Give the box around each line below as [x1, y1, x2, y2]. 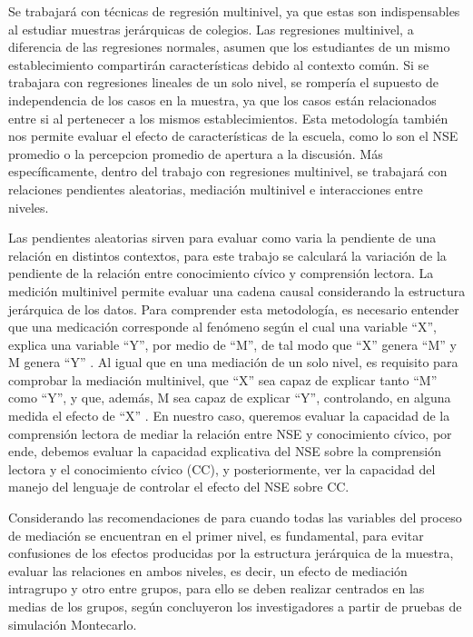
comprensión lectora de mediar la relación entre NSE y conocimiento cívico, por [8, 423, 452, 443]
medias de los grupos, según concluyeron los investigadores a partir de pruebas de [8, 597, 462, 615]
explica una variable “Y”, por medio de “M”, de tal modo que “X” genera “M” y [8, 334, 457, 353]
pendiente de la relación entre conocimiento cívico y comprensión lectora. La [8, 264, 434, 283]
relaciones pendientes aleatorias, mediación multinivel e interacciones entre [8, 179, 423, 198]
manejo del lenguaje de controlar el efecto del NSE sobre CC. [8, 477, 350, 496]
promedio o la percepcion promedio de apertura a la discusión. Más [8, 144, 383, 163]
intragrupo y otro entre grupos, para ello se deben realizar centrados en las [8, 579, 425, 598]
